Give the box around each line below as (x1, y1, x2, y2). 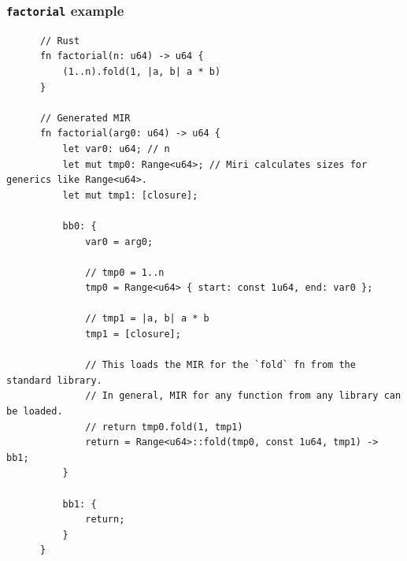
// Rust (39, 35, 80, 46)
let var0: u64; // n (62, 143, 170, 154)
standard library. (6, 374, 102, 386)
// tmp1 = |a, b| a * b (85, 313, 209, 325)
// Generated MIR (39, 112, 131, 124)
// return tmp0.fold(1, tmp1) (85, 421, 243, 433)
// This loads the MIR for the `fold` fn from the (85, 359, 356, 371)
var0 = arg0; (85, 236, 154, 247)
